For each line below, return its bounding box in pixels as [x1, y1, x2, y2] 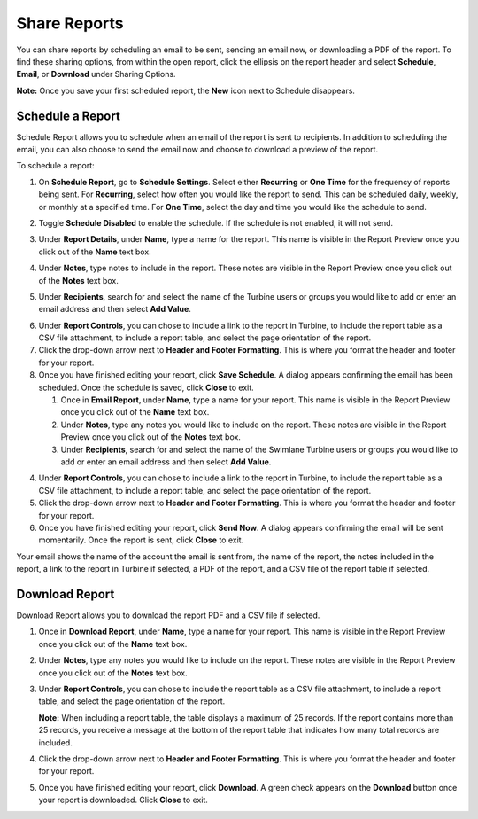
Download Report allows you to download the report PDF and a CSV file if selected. [16, 610, 320, 620]
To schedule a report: [16, 160, 95, 171]
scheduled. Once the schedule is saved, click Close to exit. [38, 382, 254, 393]
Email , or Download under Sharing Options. [16, 69, 176, 80]
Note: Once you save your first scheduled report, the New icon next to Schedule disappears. [16, 85, 356, 96]
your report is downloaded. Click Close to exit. [38, 794, 208, 806]
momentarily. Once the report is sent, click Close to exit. [38, 534, 244, 545]
